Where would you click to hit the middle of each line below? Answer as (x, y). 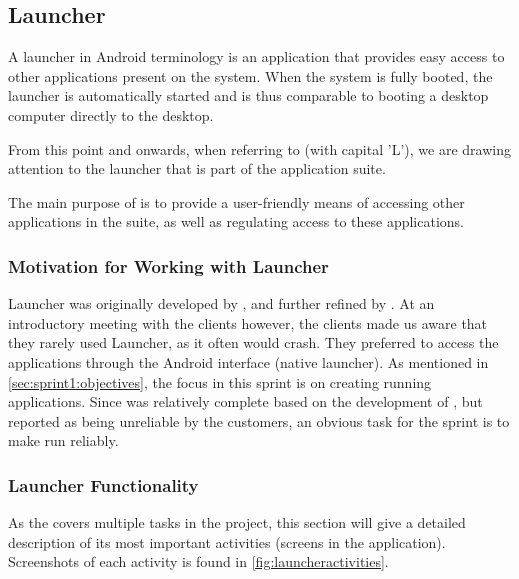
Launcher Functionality (103, 484)
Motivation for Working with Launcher (168, 265)
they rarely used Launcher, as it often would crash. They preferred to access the (253, 342)
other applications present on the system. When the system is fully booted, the (250, 75)
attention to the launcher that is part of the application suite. (197, 168)
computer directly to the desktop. (111, 114)
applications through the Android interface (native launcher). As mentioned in (248, 361)
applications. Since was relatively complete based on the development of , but (245, 401)
